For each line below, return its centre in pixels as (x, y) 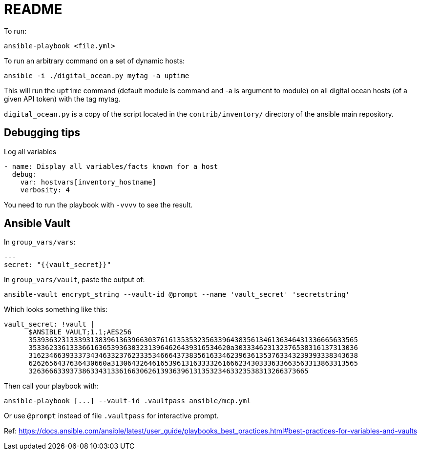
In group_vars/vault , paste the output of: (74, 280)
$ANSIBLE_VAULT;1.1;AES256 (80, 332)
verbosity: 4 (45, 190)
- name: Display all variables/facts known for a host (111, 166)
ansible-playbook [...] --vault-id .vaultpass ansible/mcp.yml (127, 401)
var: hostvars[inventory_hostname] (88, 182)
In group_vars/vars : (40, 242)
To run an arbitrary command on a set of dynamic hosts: (95, 61)
